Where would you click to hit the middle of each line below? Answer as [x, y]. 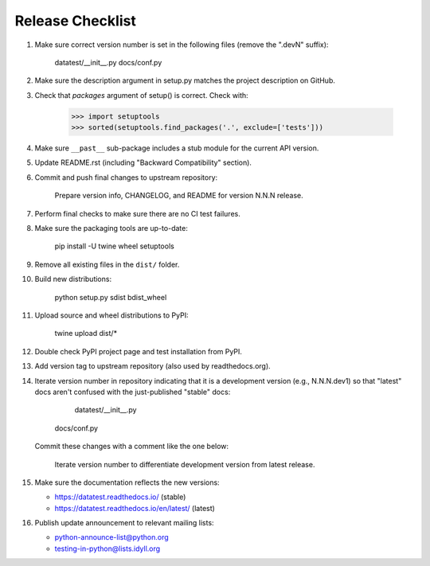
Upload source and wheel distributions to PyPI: [111, 315]
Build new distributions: [73, 279]
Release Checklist [76, 21]
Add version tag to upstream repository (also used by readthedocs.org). [152, 366]
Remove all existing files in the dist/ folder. [107, 264]
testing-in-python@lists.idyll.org [107, 548]
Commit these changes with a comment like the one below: [132, 447]
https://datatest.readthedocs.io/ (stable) [120, 497]
